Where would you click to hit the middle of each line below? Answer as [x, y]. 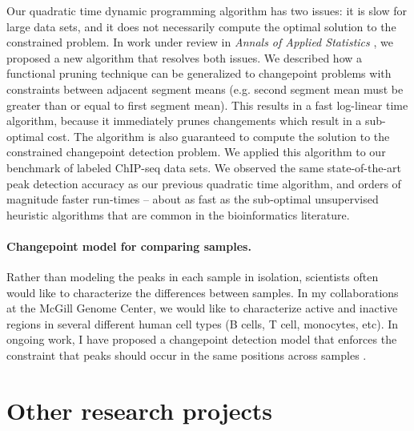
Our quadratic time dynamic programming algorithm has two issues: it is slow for [207, 10]
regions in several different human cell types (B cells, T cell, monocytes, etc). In [203, 323]
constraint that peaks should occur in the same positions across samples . [187, 355]
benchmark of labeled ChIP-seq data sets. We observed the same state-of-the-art [204, 167]
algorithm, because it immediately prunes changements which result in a [184, 121]
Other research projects [140, 410]
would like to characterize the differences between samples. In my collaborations [203, 292]
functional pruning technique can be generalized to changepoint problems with [199, 73]
